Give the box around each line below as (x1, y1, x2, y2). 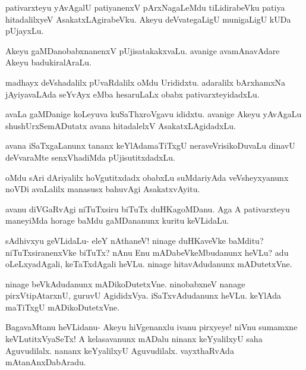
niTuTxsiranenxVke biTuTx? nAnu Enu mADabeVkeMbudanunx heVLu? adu (5, 246, 289, 258)
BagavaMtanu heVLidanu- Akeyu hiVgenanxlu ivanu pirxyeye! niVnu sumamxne (5, 321, 298, 333)
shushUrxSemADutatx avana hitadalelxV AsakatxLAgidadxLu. (5, 119, 236, 131)
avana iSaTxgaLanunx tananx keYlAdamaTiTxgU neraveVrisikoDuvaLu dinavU (5, 139, 295, 152)
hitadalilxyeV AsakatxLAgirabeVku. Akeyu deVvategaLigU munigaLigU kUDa (5, 12, 291, 25)
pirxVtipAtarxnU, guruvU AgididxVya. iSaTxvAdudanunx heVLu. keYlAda (5, 289, 281, 302)
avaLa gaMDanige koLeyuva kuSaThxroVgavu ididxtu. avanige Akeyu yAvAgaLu (5, 108, 302, 120)
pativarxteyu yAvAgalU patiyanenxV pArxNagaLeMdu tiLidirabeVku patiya (5, 1, 285, 13)
